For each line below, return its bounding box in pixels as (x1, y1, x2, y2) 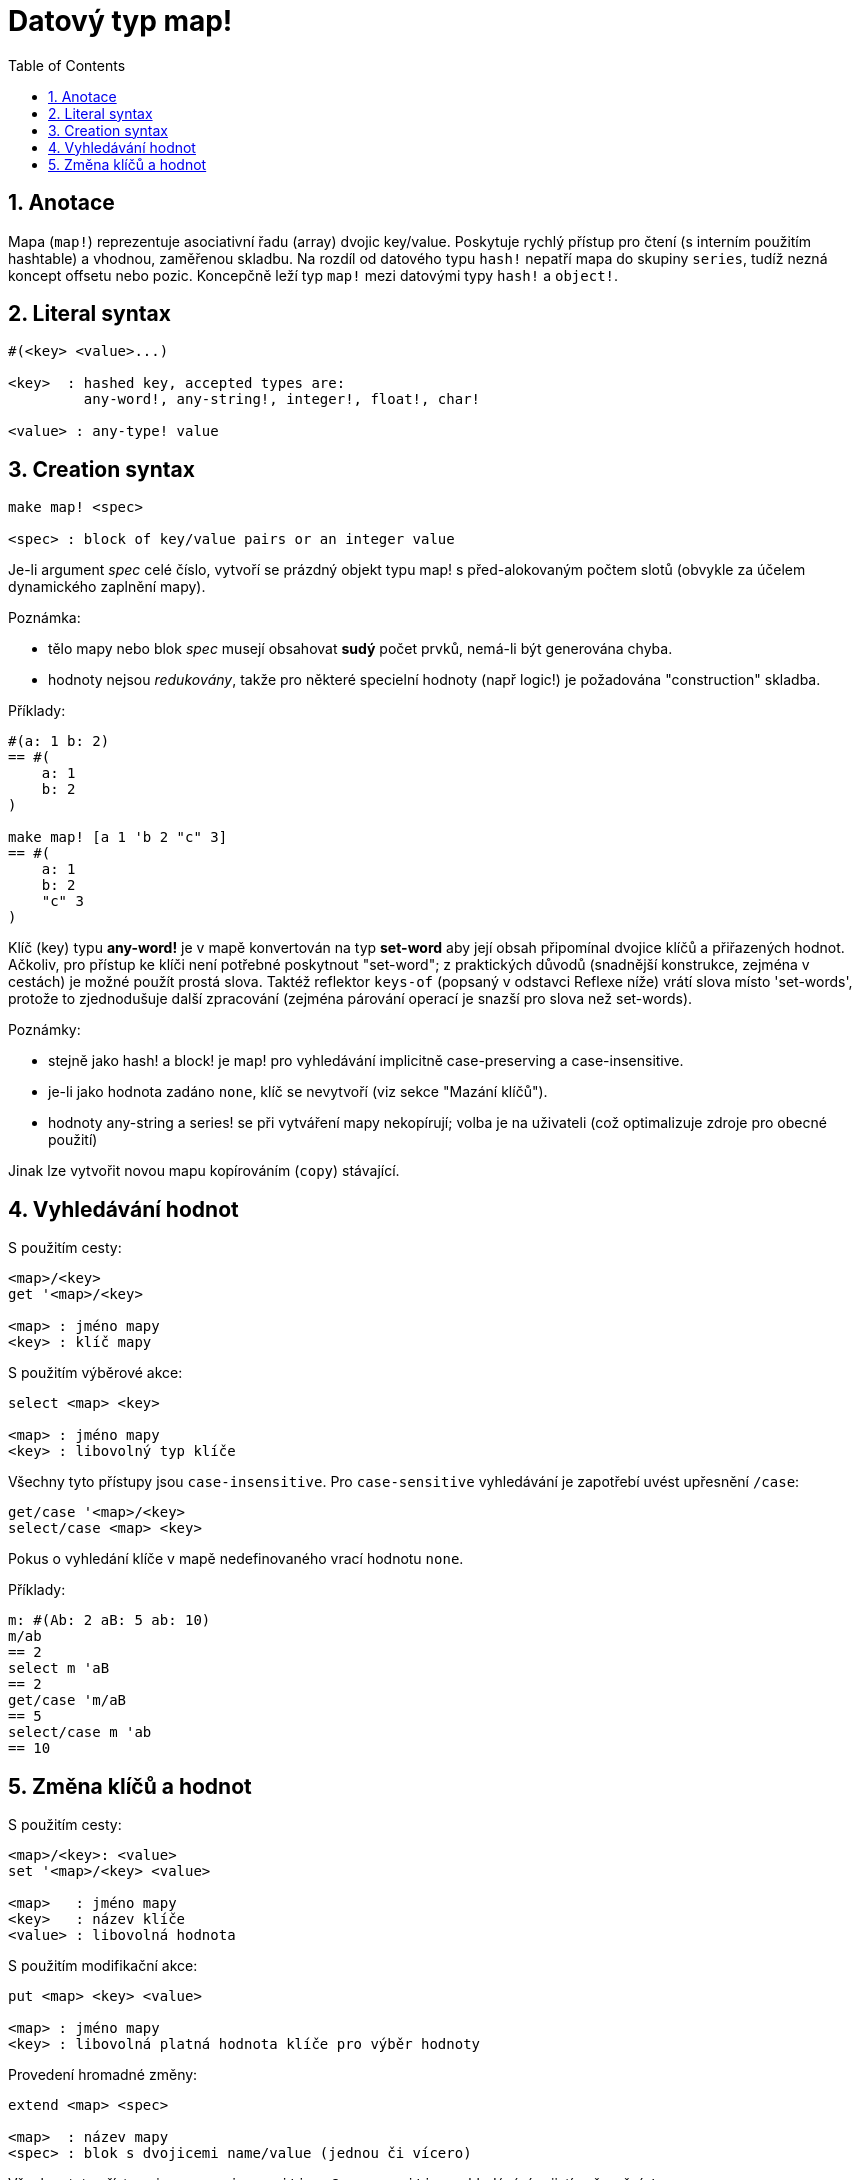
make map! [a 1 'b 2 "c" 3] (8, 829, 228, 846)
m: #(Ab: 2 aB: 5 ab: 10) (8, 1612, 211, 1629)
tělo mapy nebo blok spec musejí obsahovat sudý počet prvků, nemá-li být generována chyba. (48, 640, 673, 658)
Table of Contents (8, 56, 126, 74)
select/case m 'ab (8, 1724, 152, 1741)
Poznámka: (8, 609, 81, 627)
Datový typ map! (8, 4, 233, 38)
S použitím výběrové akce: (8, 1364, 183, 1382)
